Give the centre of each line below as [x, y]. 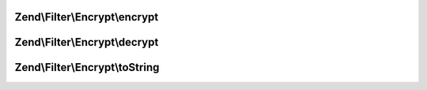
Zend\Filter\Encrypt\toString [87, 67]
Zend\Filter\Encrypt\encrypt [87, 17]
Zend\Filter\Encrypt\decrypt [87, 42]
